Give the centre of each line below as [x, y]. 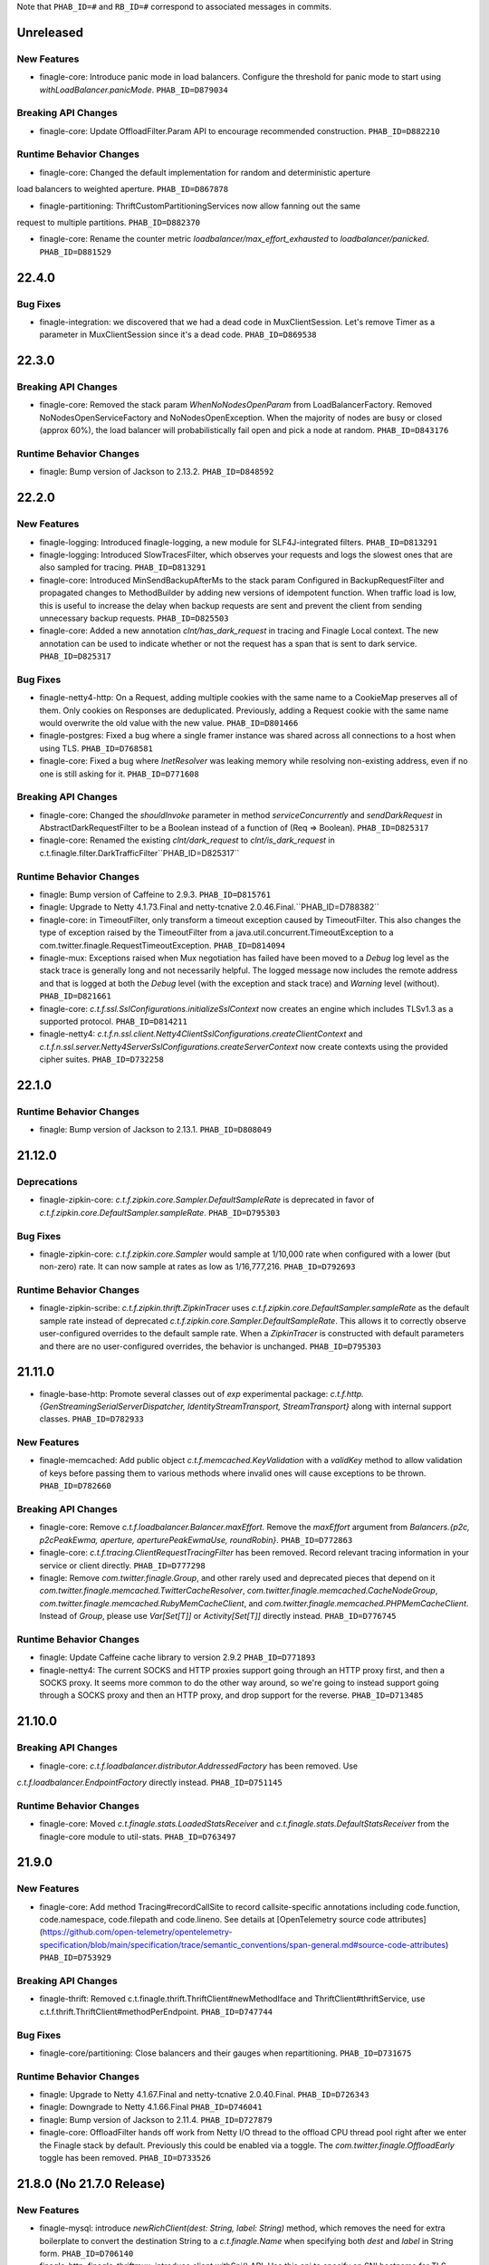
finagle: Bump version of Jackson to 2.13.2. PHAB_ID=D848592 [157, 472]
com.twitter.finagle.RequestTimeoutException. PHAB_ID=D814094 [162, 945]
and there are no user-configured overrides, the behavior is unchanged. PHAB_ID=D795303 [211, 1346]
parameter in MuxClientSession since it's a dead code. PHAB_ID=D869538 [178, 334]
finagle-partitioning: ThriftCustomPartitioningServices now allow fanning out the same [200, 206]
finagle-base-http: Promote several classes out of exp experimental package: [184, 1393]
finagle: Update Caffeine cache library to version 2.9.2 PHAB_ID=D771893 [177, 1657]
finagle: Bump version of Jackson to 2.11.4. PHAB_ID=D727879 [156, 2119]
